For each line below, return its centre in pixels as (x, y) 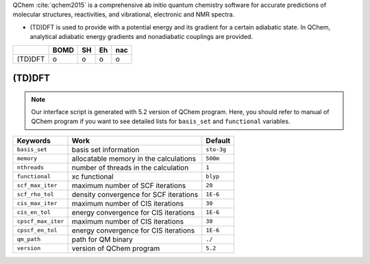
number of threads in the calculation (130, 168)
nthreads (30, 168)
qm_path (29, 239)
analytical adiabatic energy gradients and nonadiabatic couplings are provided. (141, 37)
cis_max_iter (37, 203)
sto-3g (216, 149)
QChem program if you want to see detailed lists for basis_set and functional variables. (161, 121)
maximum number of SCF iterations (129, 185)
